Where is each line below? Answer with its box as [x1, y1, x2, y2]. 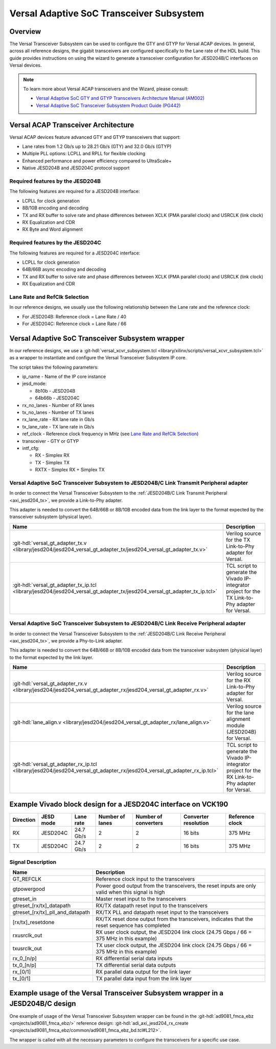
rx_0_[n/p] [12, 955, 37, 962]
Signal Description [9, 859, 56, 866]
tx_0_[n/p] [12, 961, 37, 969]
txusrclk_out [12, 945, 42, 952]
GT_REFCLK [12, 875, 42, 883]
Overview [9, 27, 41, 36]
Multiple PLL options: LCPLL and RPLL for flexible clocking [22, 151, 146, 157]
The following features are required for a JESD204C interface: [9, 250, 141, 256]
